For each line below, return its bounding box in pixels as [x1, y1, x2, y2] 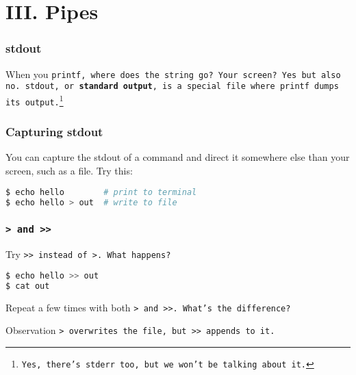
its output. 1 [5, 92, 64, 107]
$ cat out [5, 281, 50, 291]
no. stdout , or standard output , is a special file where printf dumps [5, 81, 339, 92]
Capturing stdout [5, 123, 103, 140]
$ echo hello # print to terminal [5, 187, 197, 197]
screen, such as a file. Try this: [5, 164, 133, 178]
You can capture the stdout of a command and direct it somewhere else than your [5, 150, 350, 164]
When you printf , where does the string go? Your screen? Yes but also [5, 66, 341, 81]
